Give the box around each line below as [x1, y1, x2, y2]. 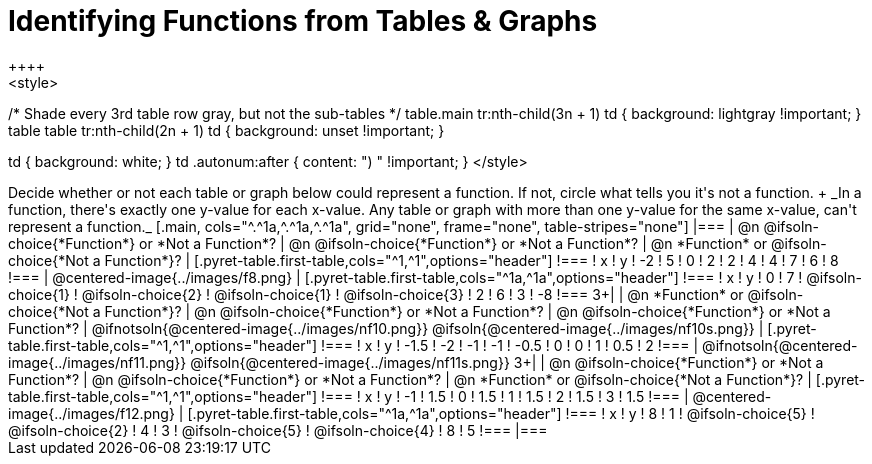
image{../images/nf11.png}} [8, 353, 187, 371]
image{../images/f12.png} [8, 404, 175, 422]
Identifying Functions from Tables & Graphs [8, 4, 598, 38]
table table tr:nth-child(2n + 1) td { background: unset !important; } [8, 121, 445, 139]
